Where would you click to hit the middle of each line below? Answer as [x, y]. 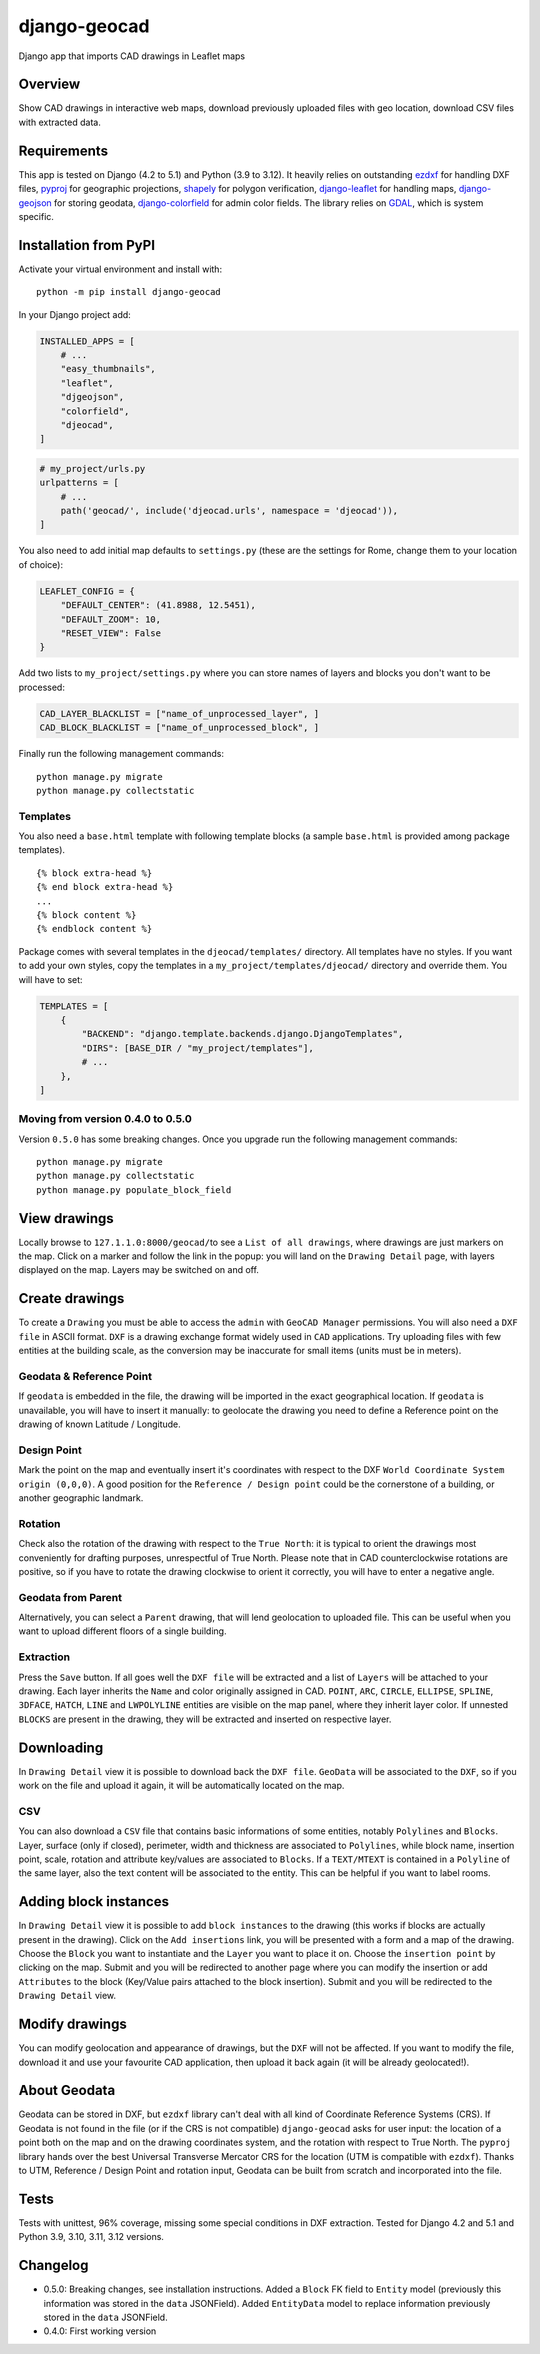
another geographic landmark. [81, 1498]
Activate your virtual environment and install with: [120, 269]
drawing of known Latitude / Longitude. [100, 1424]
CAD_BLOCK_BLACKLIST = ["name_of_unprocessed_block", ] [179, 728]
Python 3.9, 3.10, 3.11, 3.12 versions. [91, 2237]
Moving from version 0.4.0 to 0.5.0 [105, 1119]
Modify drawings [72, 2024]
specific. [36, 216]
